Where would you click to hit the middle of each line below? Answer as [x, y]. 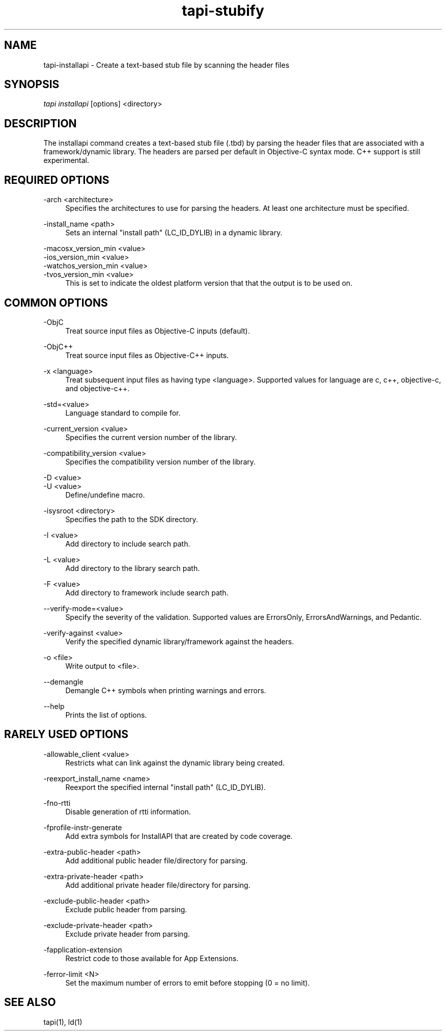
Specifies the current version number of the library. [151, 437]
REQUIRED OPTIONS [57, 180]
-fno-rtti [57, 803]
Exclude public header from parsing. [126, 909]
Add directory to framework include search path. [147, 592]
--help [54, 706]
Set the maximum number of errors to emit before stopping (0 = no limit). [188, 983]
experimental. [66, 160]
